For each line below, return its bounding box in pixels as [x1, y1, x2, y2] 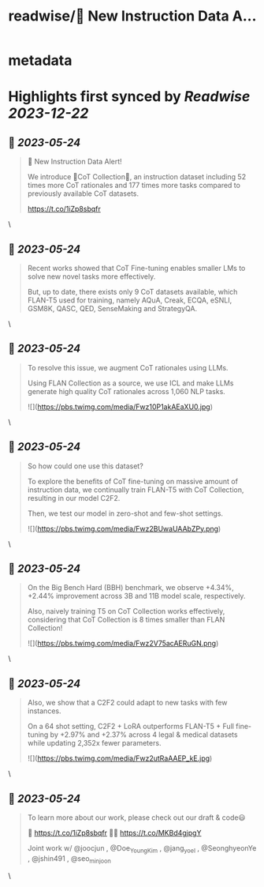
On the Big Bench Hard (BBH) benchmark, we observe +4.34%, [27, 583, 234, 592]
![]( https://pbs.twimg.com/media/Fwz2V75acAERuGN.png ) [27, 639, 219, 648]
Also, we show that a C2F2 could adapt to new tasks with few [27, 698, 228, 708]
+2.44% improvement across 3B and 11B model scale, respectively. [27, 592, 246, 601]
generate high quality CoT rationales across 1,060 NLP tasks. [27, 386, 226, 396]
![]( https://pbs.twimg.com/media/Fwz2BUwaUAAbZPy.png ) [27, 524, 221, 533]
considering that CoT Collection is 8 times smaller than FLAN [27, 615, 225, 625]
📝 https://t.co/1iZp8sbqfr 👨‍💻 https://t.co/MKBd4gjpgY [27, 829, 202, 838]
